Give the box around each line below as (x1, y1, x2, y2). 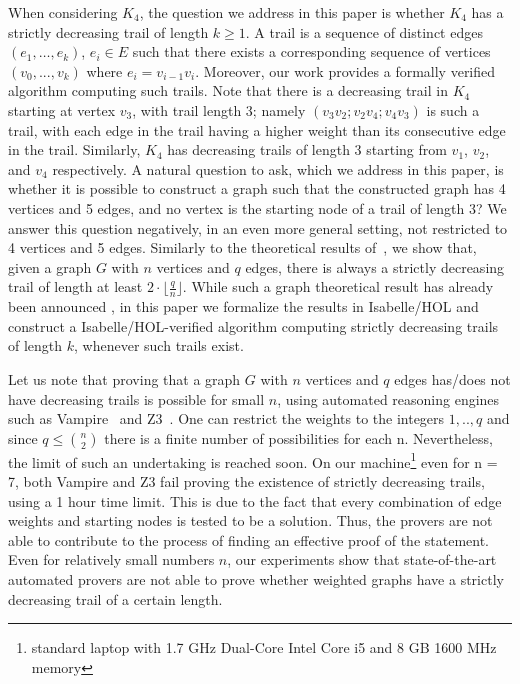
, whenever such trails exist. (74, 335, 244, 356)
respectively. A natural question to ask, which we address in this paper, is (52, 158, 504, 179)
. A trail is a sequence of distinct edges (245, 21, 483, 42)
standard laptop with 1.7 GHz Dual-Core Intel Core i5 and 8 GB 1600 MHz (31, 637, 497, 658)
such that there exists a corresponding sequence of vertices (132, 41, 491, 62)
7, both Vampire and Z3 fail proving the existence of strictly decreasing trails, (8, 470, 485, 491)
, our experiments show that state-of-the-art (227, 549, 497, 570)
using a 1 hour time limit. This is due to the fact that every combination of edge (8, 490, 502, 511)
